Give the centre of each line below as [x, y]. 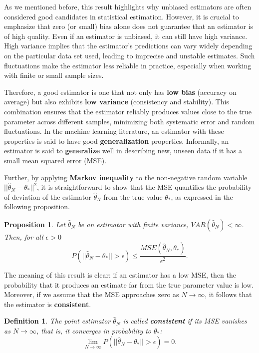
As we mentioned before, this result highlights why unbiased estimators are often [128, 6]
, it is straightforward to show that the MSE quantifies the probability [144, 187]
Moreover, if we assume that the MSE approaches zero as [92, 294]
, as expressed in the [202, 196]
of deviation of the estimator [48, 196]
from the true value [133, 196]
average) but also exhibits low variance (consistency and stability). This [117, 102]
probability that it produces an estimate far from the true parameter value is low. [129, 284]
